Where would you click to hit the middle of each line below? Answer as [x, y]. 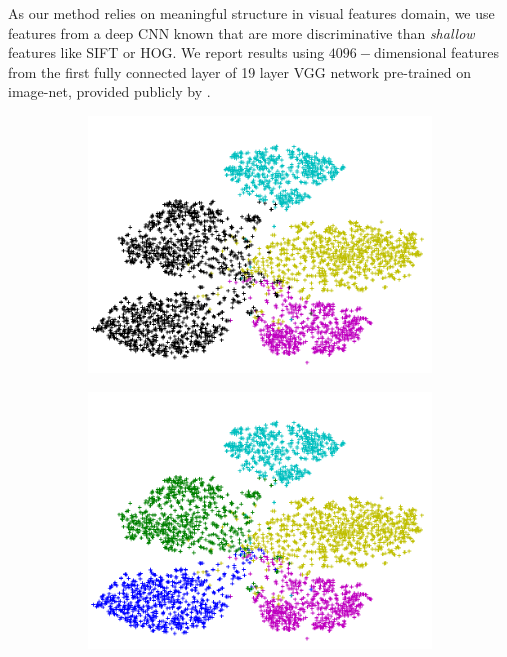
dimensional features [436, 52]
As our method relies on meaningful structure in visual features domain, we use [251, 13]
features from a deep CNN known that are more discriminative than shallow [241, 32]
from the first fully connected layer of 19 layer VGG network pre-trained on [239, 71]
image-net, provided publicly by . [109, 91]
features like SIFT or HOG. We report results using [166, 52]
